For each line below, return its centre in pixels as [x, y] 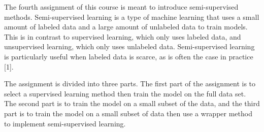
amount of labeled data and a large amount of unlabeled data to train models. [126, 27]
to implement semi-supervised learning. [65, 123]
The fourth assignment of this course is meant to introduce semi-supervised [121, 7]
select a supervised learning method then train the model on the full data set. [125, 93]
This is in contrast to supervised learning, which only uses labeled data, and [123, 36]
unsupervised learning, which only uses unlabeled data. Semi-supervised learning [129, 46]
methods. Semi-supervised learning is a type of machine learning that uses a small [132, 16]
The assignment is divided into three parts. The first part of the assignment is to [130, 84]
